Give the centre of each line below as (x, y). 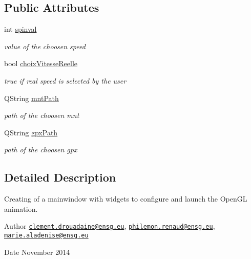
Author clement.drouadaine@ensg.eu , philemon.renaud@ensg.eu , (110, 226)
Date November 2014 (37, 252)
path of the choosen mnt (42, 115)
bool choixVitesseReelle (41, 63)
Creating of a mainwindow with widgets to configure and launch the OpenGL (126, 199)
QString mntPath (32, 98)
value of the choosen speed (45, 46)
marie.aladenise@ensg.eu (46, 235)
